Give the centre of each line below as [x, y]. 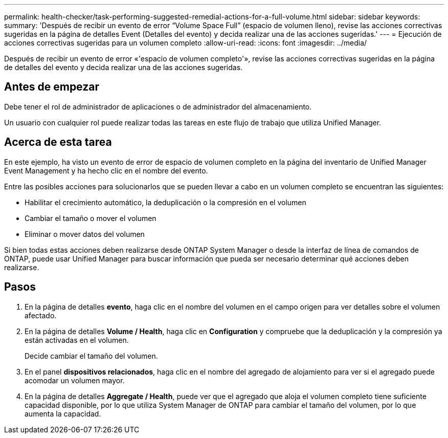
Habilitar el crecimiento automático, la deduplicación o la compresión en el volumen [165, 202]
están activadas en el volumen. [77, 340]
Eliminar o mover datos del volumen [85, 234]
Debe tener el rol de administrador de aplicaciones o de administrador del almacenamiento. [158, 106]
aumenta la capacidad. [63, 413]
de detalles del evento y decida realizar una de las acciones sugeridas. [124, 67]
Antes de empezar [52, 87]
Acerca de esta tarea [58, 142]
